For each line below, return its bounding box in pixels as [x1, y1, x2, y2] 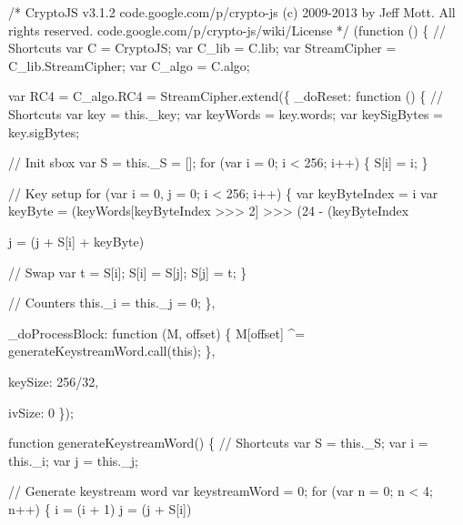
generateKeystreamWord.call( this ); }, [8, 341, 216, 360]
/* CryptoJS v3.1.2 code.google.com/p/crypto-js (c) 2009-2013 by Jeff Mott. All [8, 3, 456, 21]
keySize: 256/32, [8, 371, 99, 390]
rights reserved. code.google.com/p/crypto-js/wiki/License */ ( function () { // [8, 20, 446, 39]
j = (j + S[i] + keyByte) [8, 231, 145, 250]
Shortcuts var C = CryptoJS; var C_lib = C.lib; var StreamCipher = [8, 38, 397, 57]
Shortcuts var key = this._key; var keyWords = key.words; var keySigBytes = [8, 104, 443, 123]
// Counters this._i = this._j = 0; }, [8, 293, 216, 312]
